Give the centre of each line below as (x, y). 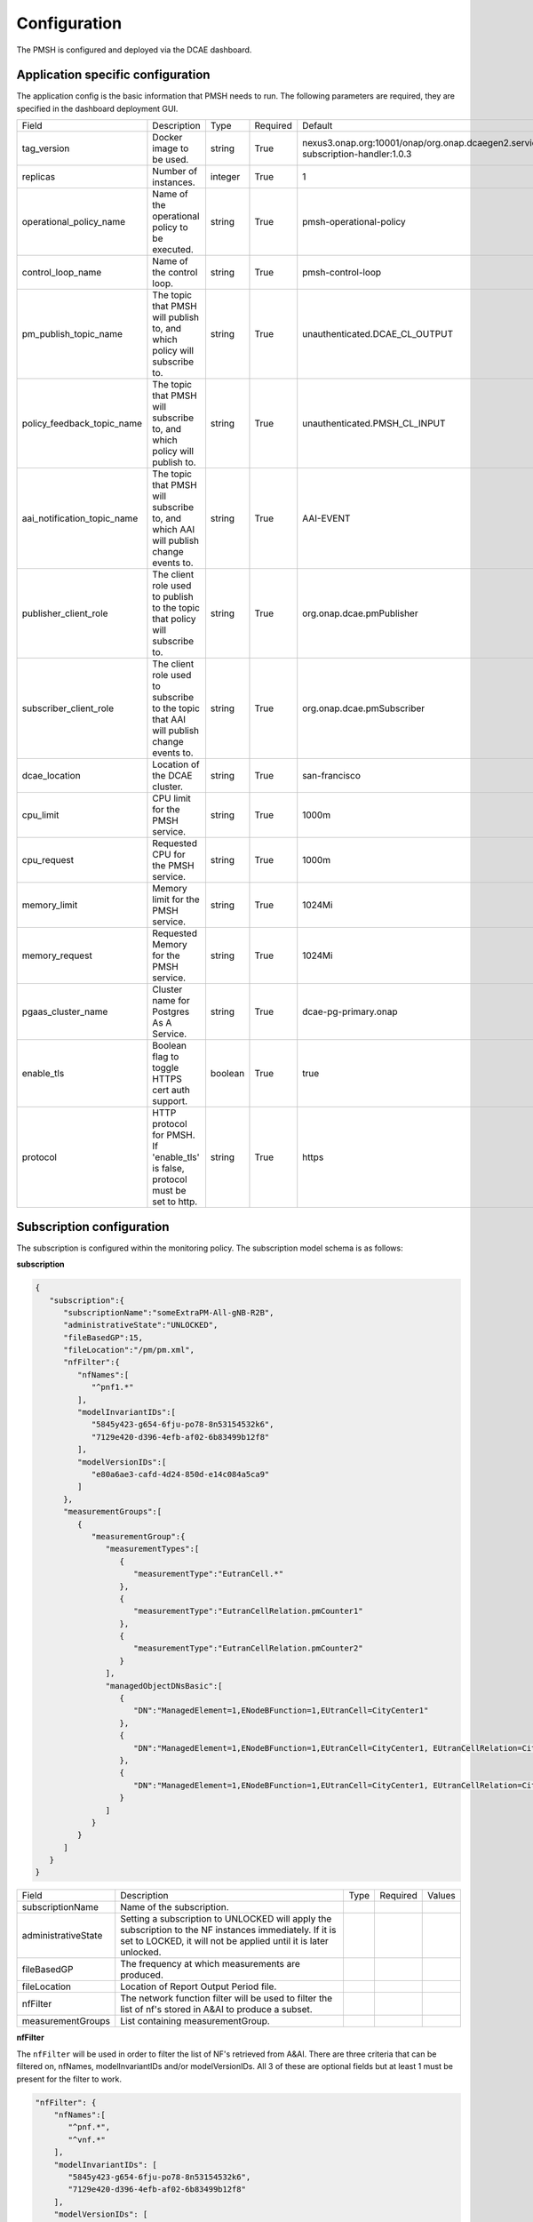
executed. (173, 250)
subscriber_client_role (68, 708)
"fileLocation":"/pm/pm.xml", (129, 1350)
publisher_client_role (65, 613)
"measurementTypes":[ (152, 1549)
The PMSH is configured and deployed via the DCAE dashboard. (134, 50)
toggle (166, 1068)
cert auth (171, 1091)
